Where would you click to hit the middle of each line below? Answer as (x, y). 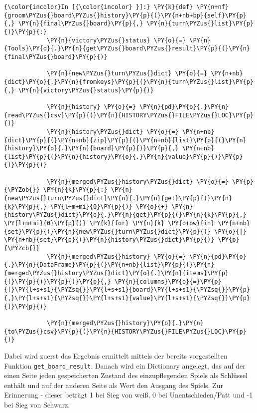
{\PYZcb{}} (22, 248)
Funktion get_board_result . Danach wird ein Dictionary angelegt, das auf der (125, 365)
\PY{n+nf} (213, 7)
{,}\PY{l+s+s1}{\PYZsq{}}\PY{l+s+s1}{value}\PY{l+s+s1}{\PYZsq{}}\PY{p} (127, 298)
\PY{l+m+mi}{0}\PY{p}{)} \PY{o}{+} (109, 206)
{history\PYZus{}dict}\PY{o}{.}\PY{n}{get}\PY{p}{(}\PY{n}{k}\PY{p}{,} (125, 215)
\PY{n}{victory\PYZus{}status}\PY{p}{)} (86, 90)
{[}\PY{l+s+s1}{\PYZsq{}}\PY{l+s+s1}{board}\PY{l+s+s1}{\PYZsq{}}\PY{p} (127, 290)
